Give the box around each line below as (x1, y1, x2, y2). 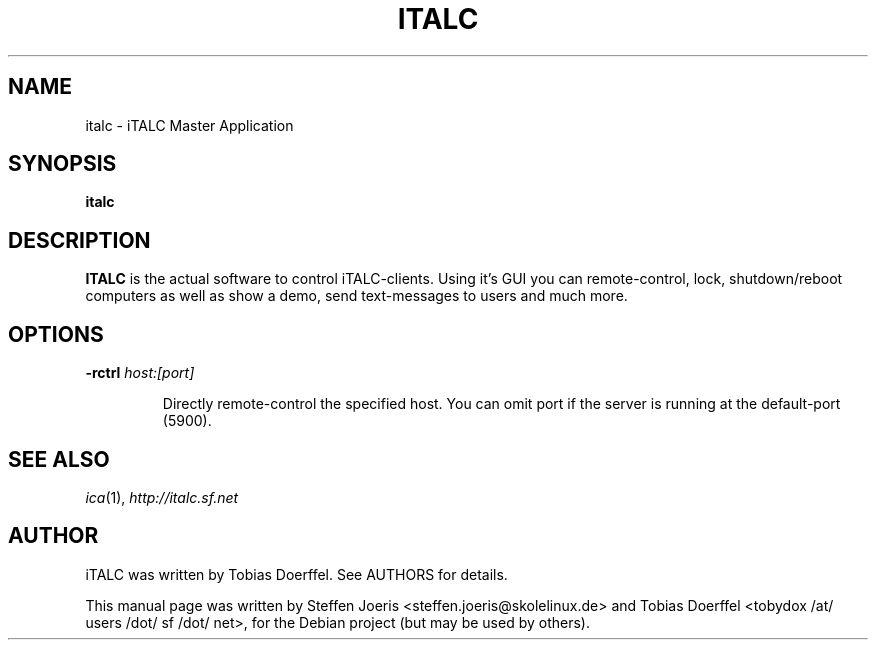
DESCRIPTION (8, 227, 151, 253)
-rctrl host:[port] (85, 364, 195, 382)
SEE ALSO (8, 446, 110, 472)
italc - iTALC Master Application (85, 116, 294, 134)
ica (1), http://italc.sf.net (85, 488, 239, 506)
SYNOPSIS (8, 151, 117, 177)
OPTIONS (8, 321, 104, 347)
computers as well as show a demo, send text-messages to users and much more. (85, 287, 628, 305)
